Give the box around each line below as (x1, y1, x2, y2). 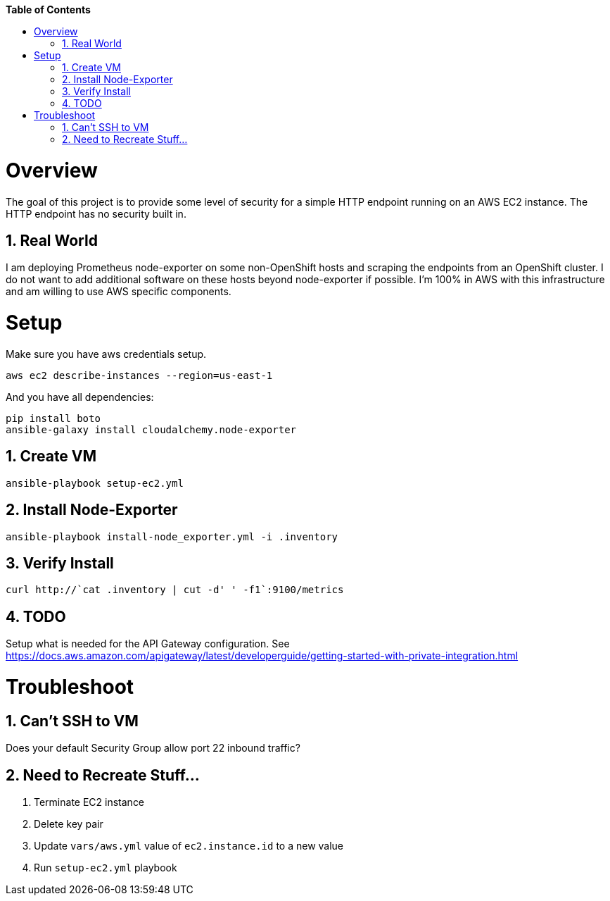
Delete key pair (34, 817, 103, 830)
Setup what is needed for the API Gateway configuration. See (6, 638, 290, 650)
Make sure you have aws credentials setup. (6, 347, 207, 360)
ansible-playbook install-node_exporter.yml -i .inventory (6, 530, 338, 542)
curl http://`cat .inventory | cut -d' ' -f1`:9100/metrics (6, 584, 344, 596)
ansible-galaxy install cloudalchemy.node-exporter (6, 423, 297, 435)
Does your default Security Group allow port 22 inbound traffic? (6, 742, 300, 754)
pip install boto (6, 412, 101, 424)
